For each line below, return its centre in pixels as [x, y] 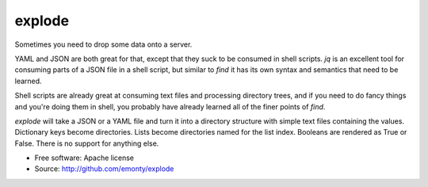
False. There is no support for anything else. [87, 143]
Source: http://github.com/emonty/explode [104, 169]
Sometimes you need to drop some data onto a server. [103, 44]
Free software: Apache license [84, 158]
